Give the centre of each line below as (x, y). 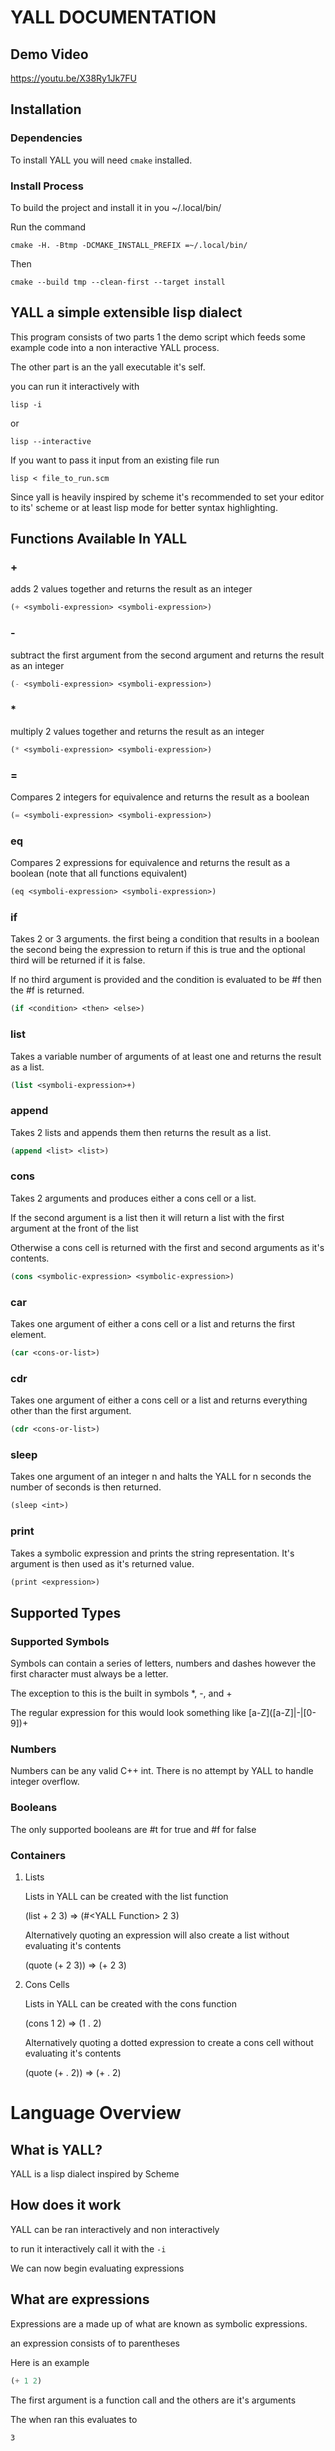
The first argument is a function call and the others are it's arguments (153, 2400)
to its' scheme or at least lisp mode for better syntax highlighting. (144, 507)
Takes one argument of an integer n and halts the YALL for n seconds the (161, 1477)
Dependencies (46, 138)
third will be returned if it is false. (78, 960)
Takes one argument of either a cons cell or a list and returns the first (153, 1324)
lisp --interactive (51, 441)
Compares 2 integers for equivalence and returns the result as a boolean (160, 797)
